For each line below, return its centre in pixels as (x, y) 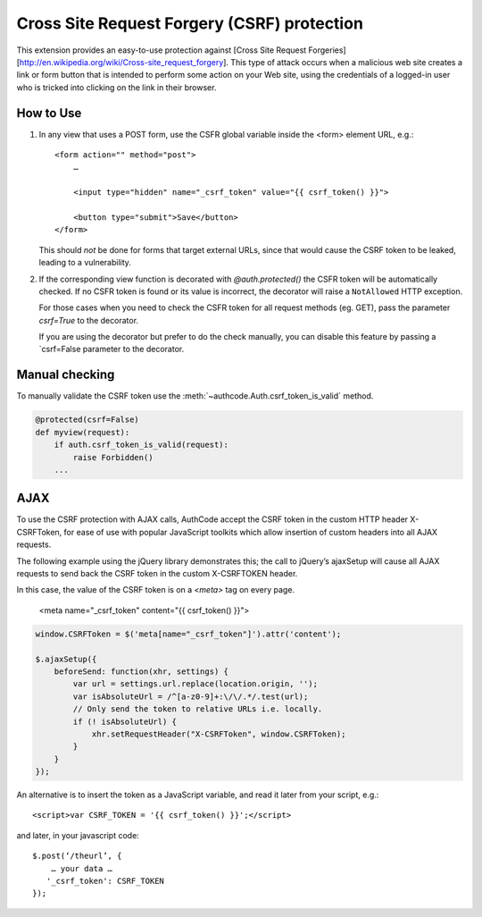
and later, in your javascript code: (78, 835)
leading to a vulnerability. (85, 263)
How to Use (49, 113)
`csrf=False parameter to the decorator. (112, 349)
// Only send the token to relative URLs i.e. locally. (198, 709)
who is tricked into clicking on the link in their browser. (116, 87)
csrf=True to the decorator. (88, 320)
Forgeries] (328, 50)
